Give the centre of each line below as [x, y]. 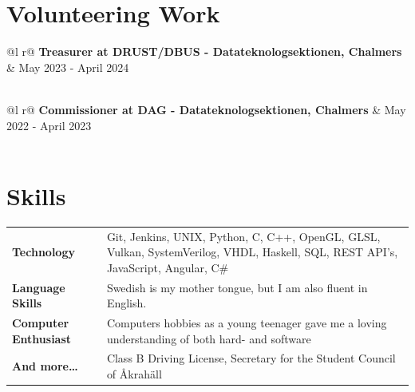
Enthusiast [42, 338]
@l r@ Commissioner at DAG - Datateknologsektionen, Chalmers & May [206, 109]
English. [126, 303]
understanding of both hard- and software [209, 338]
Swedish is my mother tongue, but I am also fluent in [237, 287]
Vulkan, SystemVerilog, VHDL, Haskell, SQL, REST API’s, [252, 252]
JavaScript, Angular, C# [168, 267]
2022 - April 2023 [49, 125]
